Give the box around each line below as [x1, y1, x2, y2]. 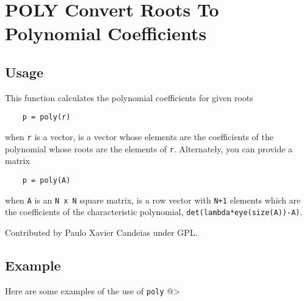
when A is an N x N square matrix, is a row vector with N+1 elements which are [5, 193, 301, 206]
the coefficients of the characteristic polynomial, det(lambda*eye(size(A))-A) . [5, 205, 303, 218]
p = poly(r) [22, 113, 71, 122]
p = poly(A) [22, 175, 71, 185]
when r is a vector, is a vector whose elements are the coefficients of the [5, 130, 274, 143]
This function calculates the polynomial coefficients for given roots [5, 91, 253, 104]
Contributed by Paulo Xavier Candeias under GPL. [5, 225, 198, 238]
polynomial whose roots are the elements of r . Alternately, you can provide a [5, 142, 293, 155]
